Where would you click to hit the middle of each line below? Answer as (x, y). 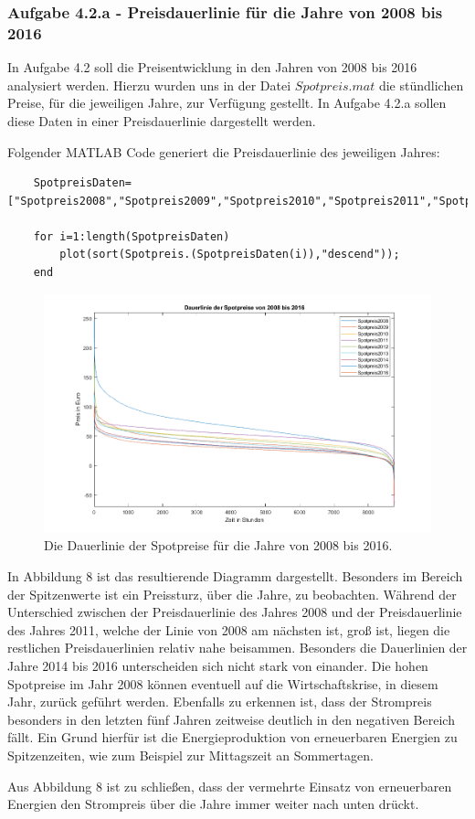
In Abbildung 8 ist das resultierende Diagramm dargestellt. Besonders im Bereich (235, 576)
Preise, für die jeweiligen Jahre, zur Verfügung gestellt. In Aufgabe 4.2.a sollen (227, 103)
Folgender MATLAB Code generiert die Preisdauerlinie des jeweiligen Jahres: (224, 151)
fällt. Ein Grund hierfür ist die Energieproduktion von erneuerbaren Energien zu (232, 737)
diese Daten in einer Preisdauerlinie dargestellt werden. (162, 120)
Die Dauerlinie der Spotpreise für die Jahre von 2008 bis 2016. (218, 545)
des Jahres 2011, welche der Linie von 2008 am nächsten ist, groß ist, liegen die (229, 629)
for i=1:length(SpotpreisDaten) (132, 236)
